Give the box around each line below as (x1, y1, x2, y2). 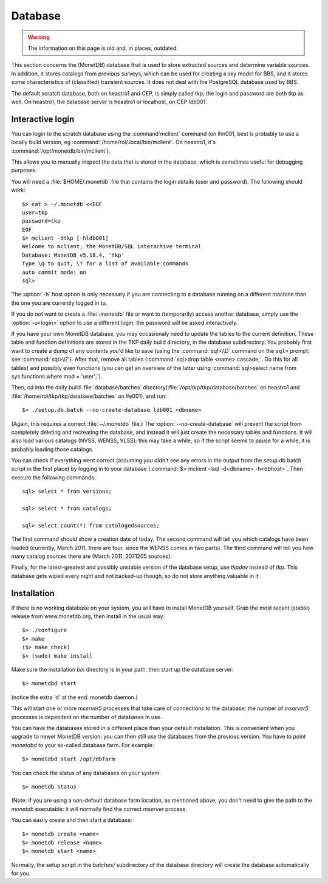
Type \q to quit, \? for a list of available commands (22, 260, 189, 267)
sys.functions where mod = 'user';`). (11, 372, 103, 380)
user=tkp (22, 209, 48, 216)
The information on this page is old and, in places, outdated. (27, 44, 179, 52)
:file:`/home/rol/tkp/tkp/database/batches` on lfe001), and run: (11, 392, 167, 400)
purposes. (11, 167, 37, 174)
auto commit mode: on (22, 268, 86, 276)
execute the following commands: (11, 473, 96, 481)
